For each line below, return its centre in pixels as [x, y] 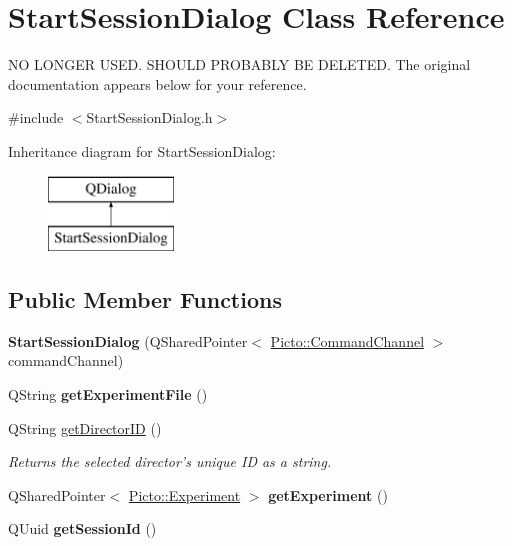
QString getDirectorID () [85, 427]
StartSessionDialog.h [149, 117]
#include [36, 117]
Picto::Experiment [184, 494]
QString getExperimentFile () [108, 394]
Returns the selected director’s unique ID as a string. [170, 461]
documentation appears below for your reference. [157, 83]
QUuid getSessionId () [82, 528]
